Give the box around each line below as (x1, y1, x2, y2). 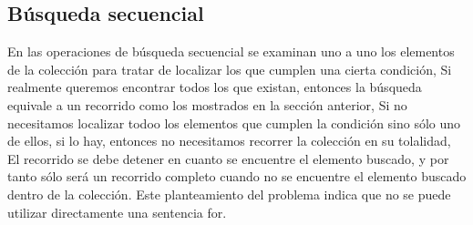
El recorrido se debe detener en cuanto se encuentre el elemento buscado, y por (7, 148, 449, 168)
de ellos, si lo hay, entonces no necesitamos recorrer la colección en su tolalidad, (7, 131, 451, 150)
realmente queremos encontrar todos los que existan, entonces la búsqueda (7, 77, 422, 97)
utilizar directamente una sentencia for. (7, 202, 227, 221)
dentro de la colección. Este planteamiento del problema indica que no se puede (7, 184, 451, 203)
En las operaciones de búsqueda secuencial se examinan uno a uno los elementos (7, 42, 455, 61)
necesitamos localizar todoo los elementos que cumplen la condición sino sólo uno (7, 113, 461, 132)
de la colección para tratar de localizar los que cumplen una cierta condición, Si (7, 59, 452, 78)
